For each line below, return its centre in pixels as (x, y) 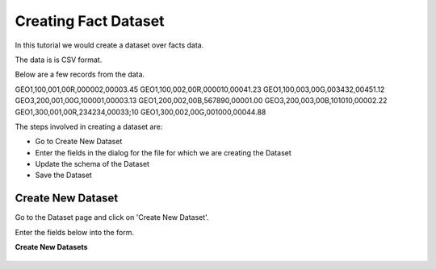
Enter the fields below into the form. (75, 232)
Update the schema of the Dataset (92, 164)
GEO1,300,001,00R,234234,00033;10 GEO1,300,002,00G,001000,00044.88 (140, 112)
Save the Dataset (63, 175)
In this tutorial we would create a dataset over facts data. (109, 45)
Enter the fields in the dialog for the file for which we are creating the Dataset (163, 152)
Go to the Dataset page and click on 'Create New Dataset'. (112, 217)
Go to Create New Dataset (79, 142)
